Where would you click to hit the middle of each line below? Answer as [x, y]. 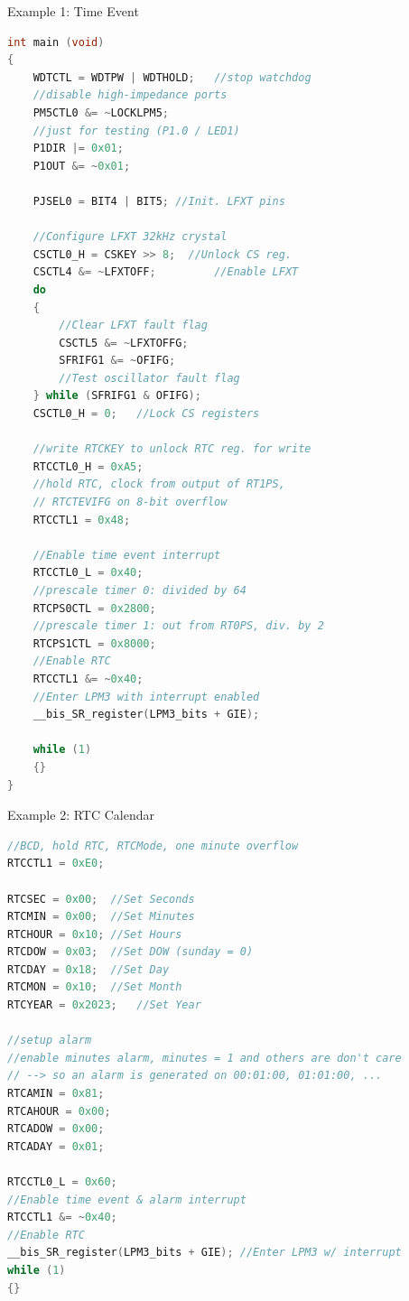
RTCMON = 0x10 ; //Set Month [95, 987]
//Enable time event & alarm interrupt [127, 1199]
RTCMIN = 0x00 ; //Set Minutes [101, 917]
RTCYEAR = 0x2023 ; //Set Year [104, 1005]
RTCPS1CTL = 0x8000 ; [94, 643]
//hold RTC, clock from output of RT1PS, [159, 484]
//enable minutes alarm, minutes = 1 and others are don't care [204, 1058]
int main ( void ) [56, 42]
